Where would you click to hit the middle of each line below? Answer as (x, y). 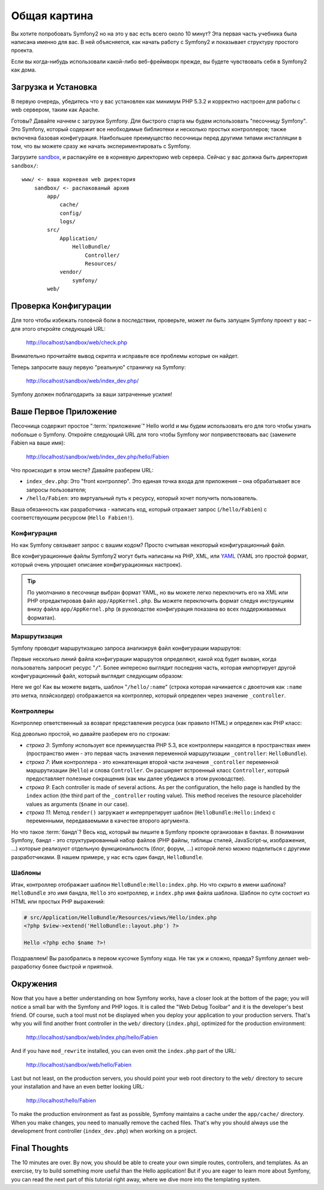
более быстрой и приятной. (78, 967)
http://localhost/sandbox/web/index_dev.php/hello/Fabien (97, 457)
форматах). (42, 617)
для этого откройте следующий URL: (58, 328)
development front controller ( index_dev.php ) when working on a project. (104, 1130)
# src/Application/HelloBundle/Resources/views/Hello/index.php (120, 917)
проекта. (22, 51)
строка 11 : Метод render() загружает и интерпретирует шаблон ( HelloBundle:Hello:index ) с (151, 812)
